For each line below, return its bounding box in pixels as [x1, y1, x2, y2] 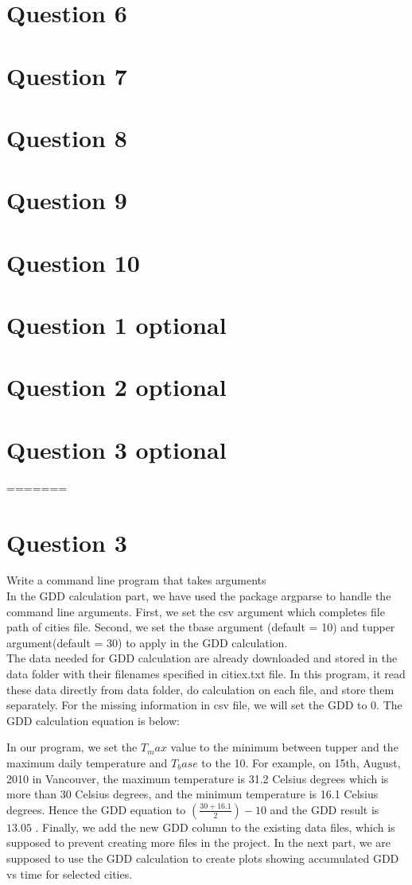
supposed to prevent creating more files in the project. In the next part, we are [6, 834, 391, 851]
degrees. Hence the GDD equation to [6, 801, 186, 817]
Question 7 [6, 59, 127, 91]
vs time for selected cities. [6, 865, 133, 882]
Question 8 [6, 121, 127, 153]
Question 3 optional [6, 433, 227, 465]
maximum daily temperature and [6, 755, 168, 770]
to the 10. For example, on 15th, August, [201, 755, 401, 770]
